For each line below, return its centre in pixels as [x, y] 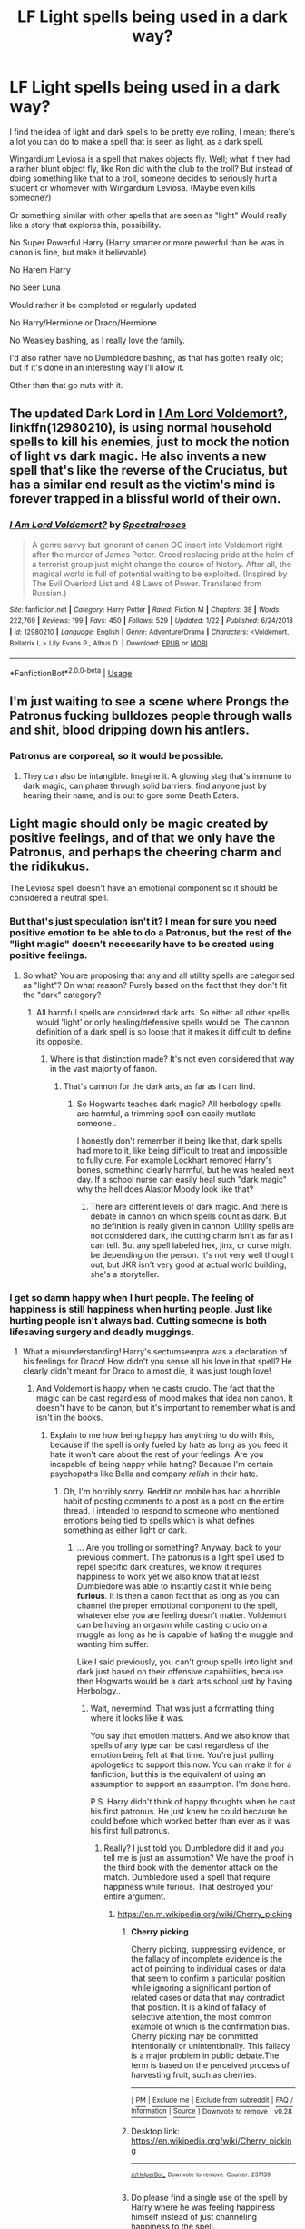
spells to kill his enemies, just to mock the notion [149, 442]
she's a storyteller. [125, 1274]
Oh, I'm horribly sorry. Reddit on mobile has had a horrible [172, 1491]
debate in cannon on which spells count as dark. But [188, 1216]
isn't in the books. [69, 1417]
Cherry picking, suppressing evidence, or [208, 1949]
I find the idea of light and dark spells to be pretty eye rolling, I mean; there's [152, 131]
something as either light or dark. [125, 1530]
